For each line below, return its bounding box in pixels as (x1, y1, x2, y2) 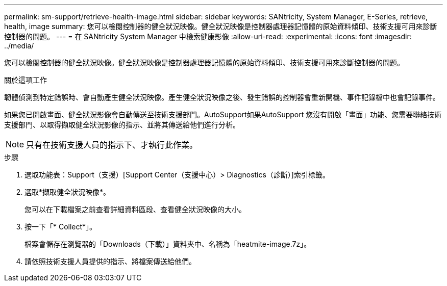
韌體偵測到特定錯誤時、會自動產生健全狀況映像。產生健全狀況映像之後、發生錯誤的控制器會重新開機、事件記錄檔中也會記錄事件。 (4, 93, 440, 101)
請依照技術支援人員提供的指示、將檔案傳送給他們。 (24, 257, 196, 266)
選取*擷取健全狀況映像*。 (24, 188, 111, 196)
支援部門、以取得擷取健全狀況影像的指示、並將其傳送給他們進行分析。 (4, 120, 240, 129)
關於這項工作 (4, 75, 47, 84)
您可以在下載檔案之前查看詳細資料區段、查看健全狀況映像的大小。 (24, 205, 246, 214)
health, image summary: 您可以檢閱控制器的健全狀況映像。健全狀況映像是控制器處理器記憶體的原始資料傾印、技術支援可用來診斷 (4, 22, 437, 31)
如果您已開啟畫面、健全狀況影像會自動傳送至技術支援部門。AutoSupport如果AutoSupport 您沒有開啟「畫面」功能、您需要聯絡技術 (4, 110, 442, 119)
